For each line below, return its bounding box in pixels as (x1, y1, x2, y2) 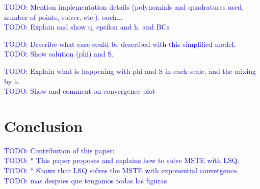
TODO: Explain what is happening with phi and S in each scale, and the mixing (4, 65, 256, 76)
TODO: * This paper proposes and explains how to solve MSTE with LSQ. (4, 155, 240, 166)
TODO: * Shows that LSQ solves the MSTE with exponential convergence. (4, 165, 239, 176)
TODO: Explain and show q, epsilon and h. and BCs (4, 21, 170, 32)
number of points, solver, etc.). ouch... (4, 11, 123, 22)
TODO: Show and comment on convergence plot (4, 86, 155, 96)
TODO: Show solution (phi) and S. (4, 48, 114, 59)
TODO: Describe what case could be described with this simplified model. (4, 38, 236, 49)
